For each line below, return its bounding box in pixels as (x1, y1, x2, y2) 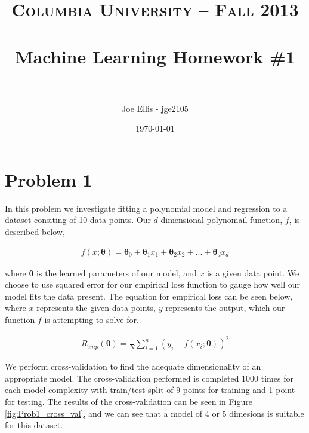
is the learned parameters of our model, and (36, 266, 197, 279)
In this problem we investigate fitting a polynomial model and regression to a (5, 202, 288, 214)
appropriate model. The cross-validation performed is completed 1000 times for (5, 371, 293, 384)
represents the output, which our (165, 301, 285, 314)
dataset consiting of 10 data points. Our (5, 214, 151, 226)
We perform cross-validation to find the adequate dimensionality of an (5, 360, 261, 373)
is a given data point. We (207, 266, 299, 279)
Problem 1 (5, 167, 92, 191)
